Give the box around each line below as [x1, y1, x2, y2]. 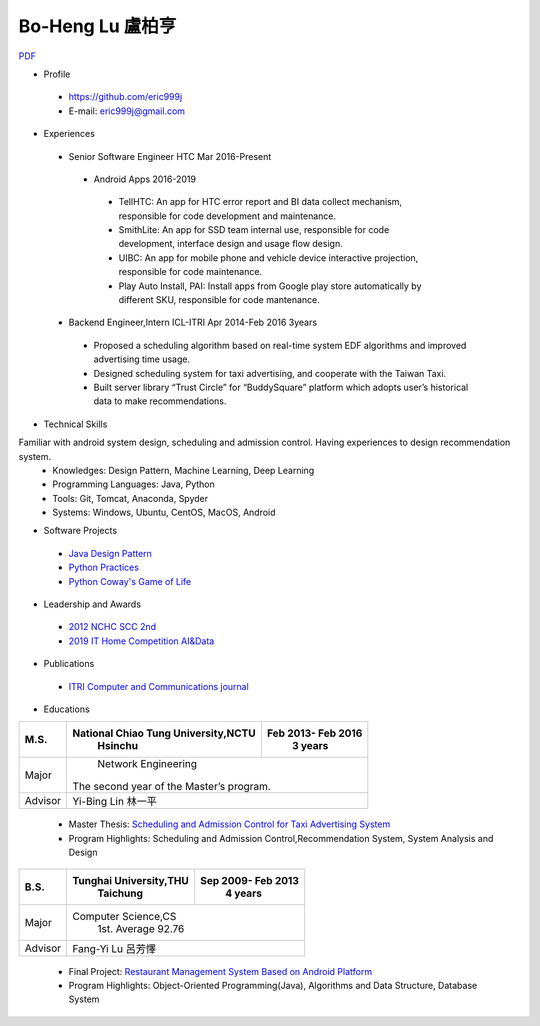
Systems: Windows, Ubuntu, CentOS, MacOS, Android [52, 506, 276, 519]
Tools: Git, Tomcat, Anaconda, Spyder [52, 492, 209, 504]
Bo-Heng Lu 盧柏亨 [18, 15, 177, 37]
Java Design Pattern [68, 547, 152, 559]
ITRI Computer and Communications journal [68, 680, 249, 692]
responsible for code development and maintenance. [118, 210, 337, 222]
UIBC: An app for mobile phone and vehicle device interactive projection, [118, 251, 419, 264]
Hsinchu [97, 739, 139, 753]
